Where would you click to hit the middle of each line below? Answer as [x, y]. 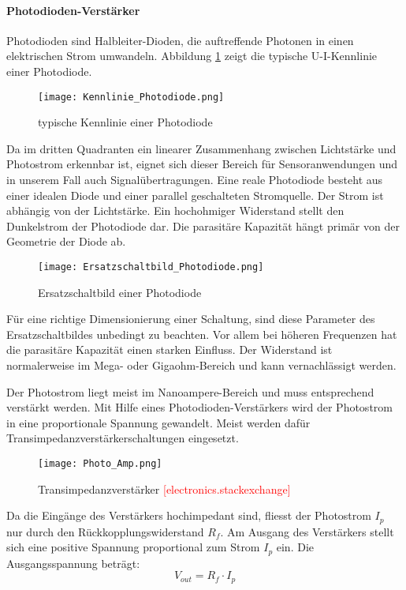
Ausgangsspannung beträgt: [73, 563]
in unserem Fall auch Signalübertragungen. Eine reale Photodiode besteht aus [195, 180]
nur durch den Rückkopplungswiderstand [105, 531]
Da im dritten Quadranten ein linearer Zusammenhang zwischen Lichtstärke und [201, 148]
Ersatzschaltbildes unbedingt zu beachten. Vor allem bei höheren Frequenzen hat [202, 334]
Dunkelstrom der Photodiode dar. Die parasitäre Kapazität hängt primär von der [203, 225]
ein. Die [295, 547]
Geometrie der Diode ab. [66, 241]
